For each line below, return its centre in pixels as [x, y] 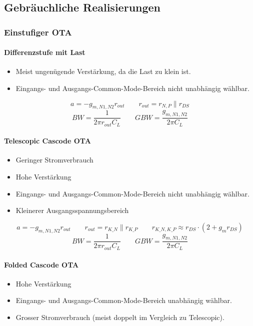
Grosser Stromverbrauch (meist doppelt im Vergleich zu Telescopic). [120, 317]
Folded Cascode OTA [41, 264]
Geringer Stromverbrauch [54, 160]
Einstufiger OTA [38, 32]
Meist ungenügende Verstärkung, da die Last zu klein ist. [103, 71]
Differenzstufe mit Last [45, 52]
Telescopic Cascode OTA [47, 141]
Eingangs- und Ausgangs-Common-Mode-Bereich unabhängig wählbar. [124, 300]
